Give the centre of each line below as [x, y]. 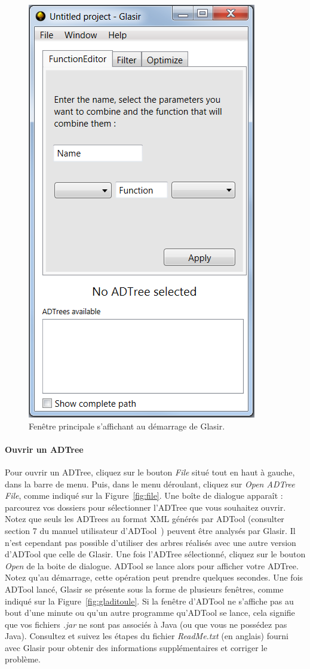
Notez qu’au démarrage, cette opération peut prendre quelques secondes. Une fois [154, 577]
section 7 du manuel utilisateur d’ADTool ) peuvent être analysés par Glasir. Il [150, 530]
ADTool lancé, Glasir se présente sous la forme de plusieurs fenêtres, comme [144, 589]
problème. [23, 659]
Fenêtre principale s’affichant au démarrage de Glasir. [127, 426]
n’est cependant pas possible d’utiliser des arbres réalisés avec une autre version [151, 542]
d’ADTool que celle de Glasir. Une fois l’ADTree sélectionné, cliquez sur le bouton [155, 554]
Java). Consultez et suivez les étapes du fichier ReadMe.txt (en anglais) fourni [147, 636]
